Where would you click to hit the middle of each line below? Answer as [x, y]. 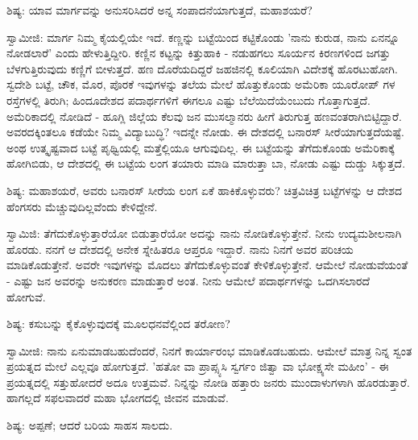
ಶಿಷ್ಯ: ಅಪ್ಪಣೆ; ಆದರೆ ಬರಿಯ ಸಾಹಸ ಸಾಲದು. [90, 425]
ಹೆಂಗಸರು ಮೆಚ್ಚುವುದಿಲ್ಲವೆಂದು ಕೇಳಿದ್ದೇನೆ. [82, 206]
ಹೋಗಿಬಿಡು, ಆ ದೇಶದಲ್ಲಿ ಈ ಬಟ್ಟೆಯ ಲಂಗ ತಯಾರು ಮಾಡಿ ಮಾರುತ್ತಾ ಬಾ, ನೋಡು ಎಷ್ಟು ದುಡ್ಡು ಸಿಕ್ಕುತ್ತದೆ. [206, 163]
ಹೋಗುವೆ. [26, 296]
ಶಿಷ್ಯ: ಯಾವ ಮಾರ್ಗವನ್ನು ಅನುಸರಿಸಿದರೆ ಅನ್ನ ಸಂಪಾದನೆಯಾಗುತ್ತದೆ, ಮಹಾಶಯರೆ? [159, 10]
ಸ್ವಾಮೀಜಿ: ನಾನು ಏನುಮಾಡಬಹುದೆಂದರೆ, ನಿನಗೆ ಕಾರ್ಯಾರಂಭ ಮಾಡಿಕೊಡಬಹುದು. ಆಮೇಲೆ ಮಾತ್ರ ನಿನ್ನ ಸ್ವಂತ [209, 350]
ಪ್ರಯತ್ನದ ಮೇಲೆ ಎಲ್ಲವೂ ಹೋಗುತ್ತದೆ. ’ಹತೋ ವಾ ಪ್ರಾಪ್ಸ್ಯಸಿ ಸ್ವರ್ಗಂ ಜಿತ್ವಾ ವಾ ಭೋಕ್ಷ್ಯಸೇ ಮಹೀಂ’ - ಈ [198, 366]
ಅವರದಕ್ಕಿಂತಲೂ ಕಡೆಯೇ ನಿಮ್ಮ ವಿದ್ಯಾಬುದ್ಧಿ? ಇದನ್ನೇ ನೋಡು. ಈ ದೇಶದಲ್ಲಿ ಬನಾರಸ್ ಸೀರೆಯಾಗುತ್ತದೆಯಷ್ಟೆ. [205, 132]
